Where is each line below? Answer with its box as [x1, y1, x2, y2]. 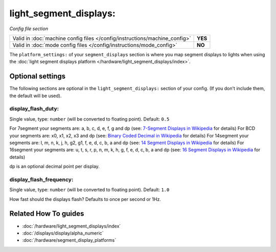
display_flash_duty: [9, 105, 59, 112]
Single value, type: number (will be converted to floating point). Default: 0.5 [9, 116, 170, 122]
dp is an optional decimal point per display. [9, 164, 100, 170]
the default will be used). [9, 93, 62, 99]
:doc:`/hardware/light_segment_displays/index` [22, 223, 121, 229]
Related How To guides [9, 210, 84, 218]
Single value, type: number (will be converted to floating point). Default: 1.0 [9, 187, 170, 193]
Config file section [9, 26, 49, 32]
